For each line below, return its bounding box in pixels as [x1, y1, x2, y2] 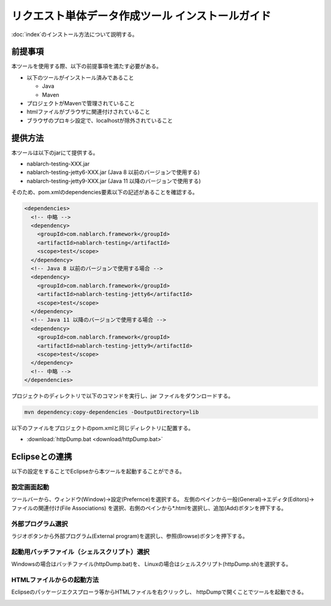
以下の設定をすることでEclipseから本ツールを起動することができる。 [11, 468, 185, 475]
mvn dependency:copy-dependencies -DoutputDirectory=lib [24, 409, 199, 416]
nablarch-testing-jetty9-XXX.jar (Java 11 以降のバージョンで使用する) [26, 177, 202, 184]
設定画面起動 [11, 483, 50, 491]
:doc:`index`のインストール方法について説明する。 [11, 31, 138, 38]
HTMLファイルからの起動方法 [11, 575, 99, 584]
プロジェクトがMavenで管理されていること [26, 100, 135, 107]
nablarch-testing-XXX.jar [26, 160, 90, 168]
